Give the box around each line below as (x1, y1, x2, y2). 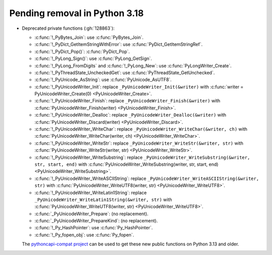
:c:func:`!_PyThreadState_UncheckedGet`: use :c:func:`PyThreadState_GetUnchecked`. (34, 70, 215, 76)
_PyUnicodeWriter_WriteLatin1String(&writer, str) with (34, 197, 172, 203)
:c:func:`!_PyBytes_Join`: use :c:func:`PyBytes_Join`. (34, 34, 144, 40)
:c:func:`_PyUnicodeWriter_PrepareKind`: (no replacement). (34, 218, 158, 224)
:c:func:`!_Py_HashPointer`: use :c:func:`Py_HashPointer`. (34, 225, 153, 231)
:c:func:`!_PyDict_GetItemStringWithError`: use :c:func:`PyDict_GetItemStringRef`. (34, 41, 203, 47)
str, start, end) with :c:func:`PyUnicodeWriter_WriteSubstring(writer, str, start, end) (34, 161, 219, 167)
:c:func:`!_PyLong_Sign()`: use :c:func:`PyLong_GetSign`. (34, 55, 152, 61)
